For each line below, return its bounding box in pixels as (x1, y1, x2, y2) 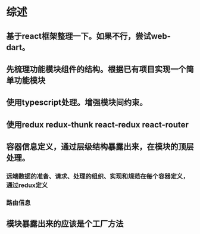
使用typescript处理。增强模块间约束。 (6, 98, 148, 108)
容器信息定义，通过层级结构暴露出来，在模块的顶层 (6, 142, 194, 152)
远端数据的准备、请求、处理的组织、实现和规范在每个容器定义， (6, 172, 189, 180)
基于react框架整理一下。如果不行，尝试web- (6, 31, 171, 41)
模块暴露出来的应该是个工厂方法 (6, 219, 124, 229)
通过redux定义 (6, 181, 48, 189)
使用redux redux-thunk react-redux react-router (6, 120, 189, 130)
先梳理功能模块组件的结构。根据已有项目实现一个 (6, 64, 186, 74)
